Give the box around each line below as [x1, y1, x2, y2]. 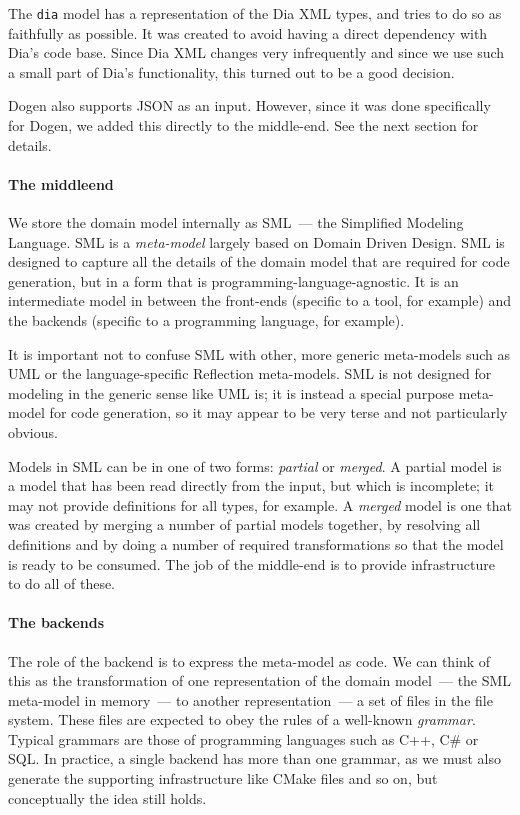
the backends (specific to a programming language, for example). [8, 309, 405, 330]
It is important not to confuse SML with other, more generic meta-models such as [8, 343, 510, 364]
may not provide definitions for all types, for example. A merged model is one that [8, 494, 512, 515]
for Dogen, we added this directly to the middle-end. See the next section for [8, 115, 479, 136]
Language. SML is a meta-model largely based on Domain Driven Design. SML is [8, 231, 505, 252]
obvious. [8, 421, 58, 442]
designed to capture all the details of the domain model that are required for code [8, 251, 510, 272]
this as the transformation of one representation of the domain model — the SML [8, 670, 512, 691]
